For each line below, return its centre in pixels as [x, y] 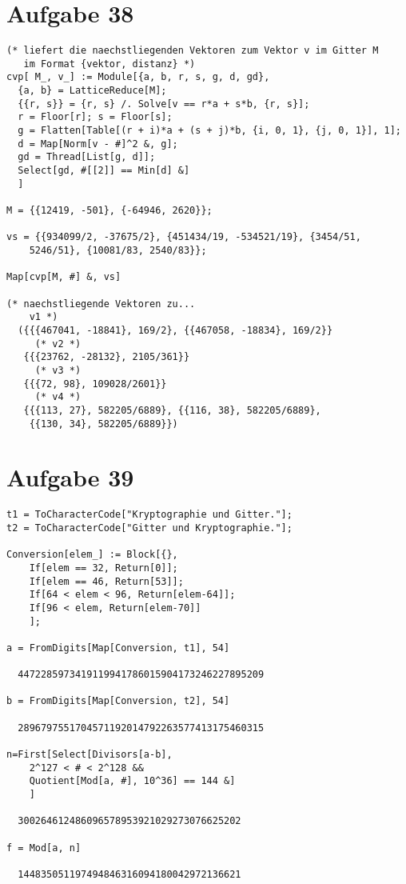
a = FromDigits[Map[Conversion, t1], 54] [118, 648]
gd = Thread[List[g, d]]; [87, 157]
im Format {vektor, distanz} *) [109, 64]
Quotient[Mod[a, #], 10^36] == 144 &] [132, 781]
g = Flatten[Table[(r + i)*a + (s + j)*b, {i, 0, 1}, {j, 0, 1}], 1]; [209, 131]
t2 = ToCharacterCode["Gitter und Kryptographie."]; [149, 528]
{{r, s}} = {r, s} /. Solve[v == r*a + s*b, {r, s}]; [164, 104]
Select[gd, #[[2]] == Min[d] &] [104, 171]
